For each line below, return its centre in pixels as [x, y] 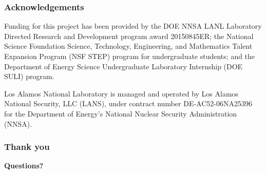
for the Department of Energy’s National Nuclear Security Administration [121, 113]
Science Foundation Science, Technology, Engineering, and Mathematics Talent [128, 46]
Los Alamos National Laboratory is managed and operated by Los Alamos [121, 93]
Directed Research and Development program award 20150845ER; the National [129, 36]
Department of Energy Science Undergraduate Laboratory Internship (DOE [123, 66]
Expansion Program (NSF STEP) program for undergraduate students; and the [130, 56]
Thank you [27, 147]
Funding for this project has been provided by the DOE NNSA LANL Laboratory [133, 26]
